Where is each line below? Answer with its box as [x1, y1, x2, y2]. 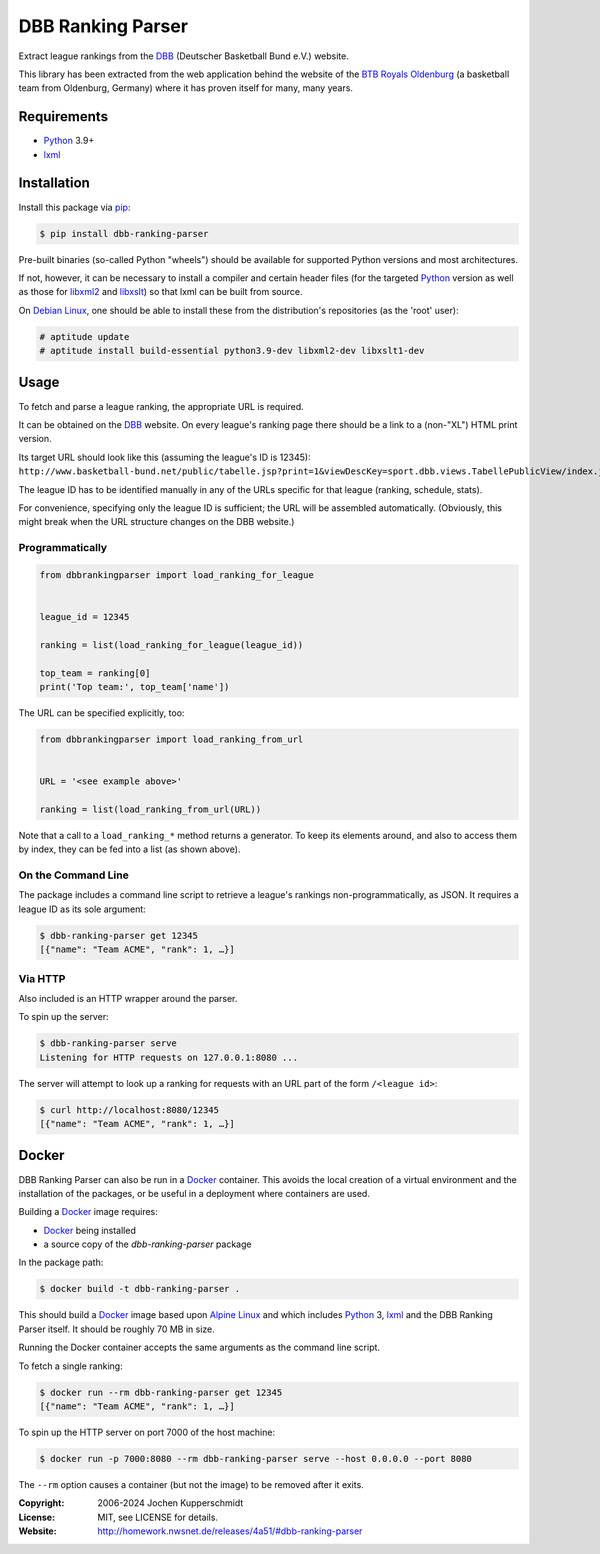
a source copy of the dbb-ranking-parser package [43, 1238, 252, 1250]
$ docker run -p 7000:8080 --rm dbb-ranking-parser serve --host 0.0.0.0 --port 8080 [39, 1453, 472, 1464]
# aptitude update [39, 331, 130, 342]
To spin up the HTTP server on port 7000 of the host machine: [18, 1426, 275, 1438]
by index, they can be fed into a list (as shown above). [18, 843, 241, 855]
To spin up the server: [18, 1011, 109, 1023]
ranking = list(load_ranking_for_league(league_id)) [39, 639, 304, 650]
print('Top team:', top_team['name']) [39, 681, 230, 692]
